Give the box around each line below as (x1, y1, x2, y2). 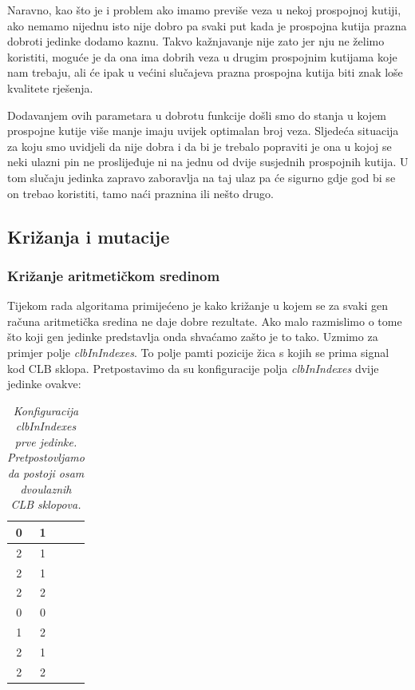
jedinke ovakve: (7, 375, 81, 392)
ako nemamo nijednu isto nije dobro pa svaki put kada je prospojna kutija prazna (7, 17, 407, 34)
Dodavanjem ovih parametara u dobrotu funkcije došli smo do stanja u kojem (7, 106, 387, 123)
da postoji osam (7, 465, 85, 482)
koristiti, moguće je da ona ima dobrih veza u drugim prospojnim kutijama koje (7, 48, 397, 65)
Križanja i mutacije (7, 224, 170, 248)
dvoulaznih (20, 480, 72, 497)
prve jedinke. (14, 433, 77, 450)
